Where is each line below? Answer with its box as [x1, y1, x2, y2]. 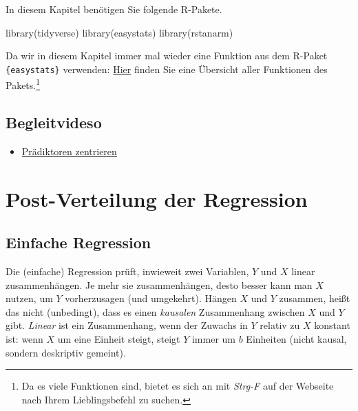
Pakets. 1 [6, 76, 41, 92]
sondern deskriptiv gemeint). [6, 345, 126, 359]
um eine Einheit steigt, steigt [57, 332, 180, 346]
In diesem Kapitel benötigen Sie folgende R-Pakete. [6, 2, 222, 16]
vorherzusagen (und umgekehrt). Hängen [65, 291, 237, 305]
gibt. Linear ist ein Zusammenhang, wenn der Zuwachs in [6, 318, 248, 332]
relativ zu [260, 318, 300, 332]
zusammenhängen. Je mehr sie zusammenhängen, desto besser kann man [6, 277, 313, 292]
